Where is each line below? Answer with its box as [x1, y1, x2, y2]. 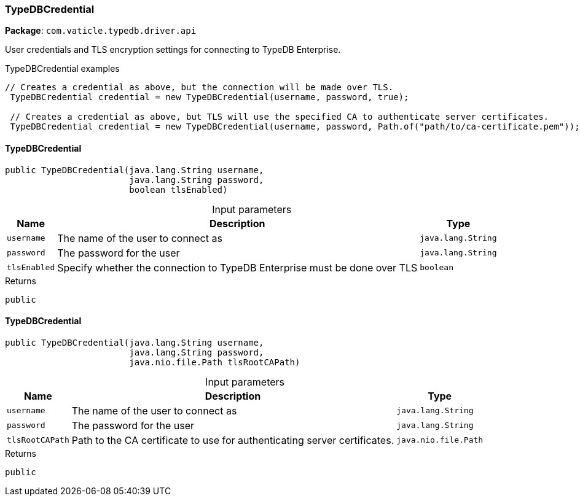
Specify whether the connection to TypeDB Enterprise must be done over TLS [57, 261, 418, 274]
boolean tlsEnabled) [129, 184, 228, 195]
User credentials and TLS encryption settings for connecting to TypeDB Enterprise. [5, 44, 341, 55]
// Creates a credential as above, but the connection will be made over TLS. [5, 82, 394, 93]
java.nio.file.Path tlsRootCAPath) [129, 357, 300, 367]
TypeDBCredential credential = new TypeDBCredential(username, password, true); [10, 92, 409, 103]
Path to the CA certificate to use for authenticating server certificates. [71, 433, 394, 446]
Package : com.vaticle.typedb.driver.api [5, 25, 197, 36]
